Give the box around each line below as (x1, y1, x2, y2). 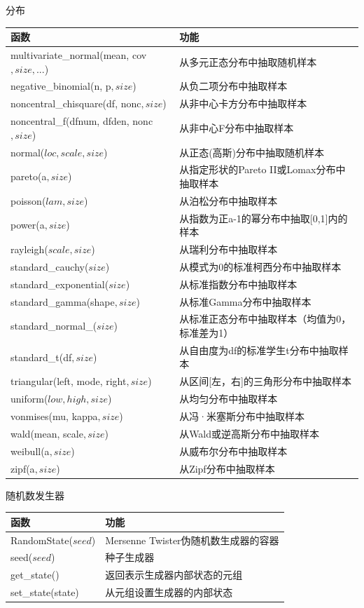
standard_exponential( (10, 276, 109, 291)
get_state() (10, 567, 59, 582)
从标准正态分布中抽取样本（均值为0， (179, 311, 351, 326)
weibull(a (10, 443, 50, 458)
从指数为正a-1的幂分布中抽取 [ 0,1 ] (179, 210, 328, 225)
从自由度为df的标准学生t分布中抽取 (179, 342, 339, 357)
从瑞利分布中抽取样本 (179, 242, 278, 257)
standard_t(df (10, 349, 72, 364)
